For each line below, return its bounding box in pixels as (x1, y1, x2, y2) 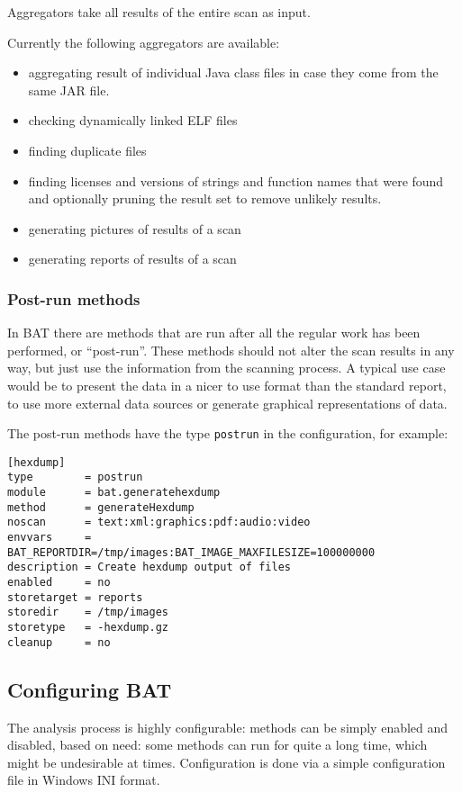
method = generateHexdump (7, 500, 195, 514)
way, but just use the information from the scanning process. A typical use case (7, 358, 446, 377)
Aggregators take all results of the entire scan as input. (7, 3, 311, 21)
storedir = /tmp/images (7, 606, 168, 619)
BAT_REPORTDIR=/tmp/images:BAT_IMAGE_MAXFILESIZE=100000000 (7, 545, 376, 559)
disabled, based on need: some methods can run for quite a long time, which (7, 735, 428, 754)
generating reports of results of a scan (28, 249, 237, 268)
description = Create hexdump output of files (7, 561, 291, 574)
